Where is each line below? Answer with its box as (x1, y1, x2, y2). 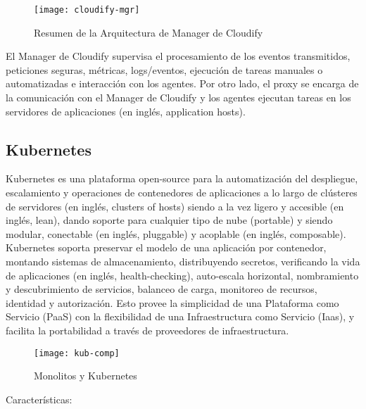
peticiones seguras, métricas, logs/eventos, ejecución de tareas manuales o (6, 62, 323, 77)
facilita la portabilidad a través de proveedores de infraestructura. (6, 322, 289, 337)
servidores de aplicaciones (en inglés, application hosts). (6, 103, 246, 118)
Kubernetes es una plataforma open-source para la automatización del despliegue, (6, 171, 358, 186)
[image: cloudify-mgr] (34, 5, 140, 15)
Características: (6, 391, 72, 406)
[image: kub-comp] (34, 348, 120, 358)
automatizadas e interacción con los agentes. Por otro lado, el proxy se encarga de (6, 76, 359, 91)
